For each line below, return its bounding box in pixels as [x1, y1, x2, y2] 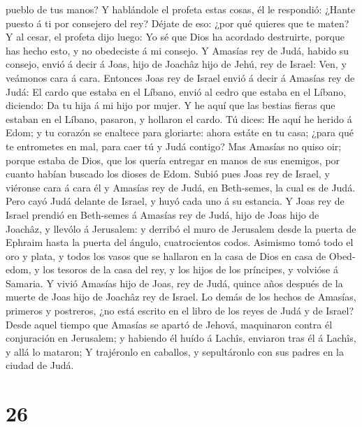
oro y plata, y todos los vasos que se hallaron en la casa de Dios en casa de [6, 248, 326, 263]
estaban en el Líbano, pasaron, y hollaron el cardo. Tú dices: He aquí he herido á [6, 111, 352, 126]
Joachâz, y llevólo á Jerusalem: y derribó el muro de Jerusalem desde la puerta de [6, 221, 356, 236]
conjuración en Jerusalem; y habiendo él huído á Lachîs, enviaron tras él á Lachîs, [6, 331, 356, 345]
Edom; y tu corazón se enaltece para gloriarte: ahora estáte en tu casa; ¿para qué [6, 125, 354, 140]
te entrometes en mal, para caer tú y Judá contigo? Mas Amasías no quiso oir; [6, 138, 342, 153]
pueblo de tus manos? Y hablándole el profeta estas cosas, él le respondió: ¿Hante [6, 2, 356, 16]
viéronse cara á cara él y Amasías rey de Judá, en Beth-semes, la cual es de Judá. [6, 180, 356, 194]
